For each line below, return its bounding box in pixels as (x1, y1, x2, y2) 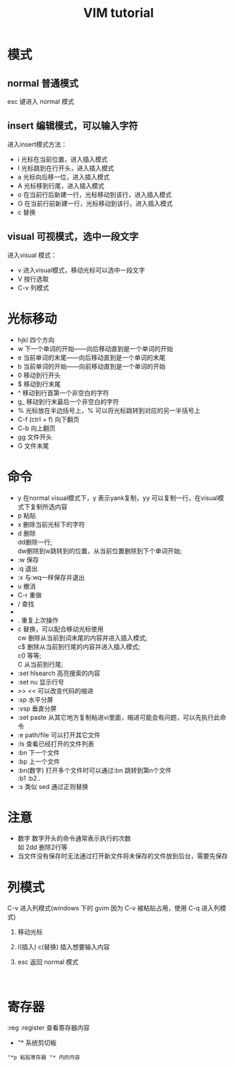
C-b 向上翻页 (17, 424, 56, 432)
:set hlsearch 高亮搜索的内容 (17, 669, 101, 677)
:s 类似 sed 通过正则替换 (17, 782, 89, 790)
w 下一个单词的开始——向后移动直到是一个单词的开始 (17, 344, 174, 352)
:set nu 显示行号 (17, 677, 65, 686)
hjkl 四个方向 (17, 336, 55, 344)
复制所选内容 (30, 502, 68, 511)
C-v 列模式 (17, 283, 49, 292)
